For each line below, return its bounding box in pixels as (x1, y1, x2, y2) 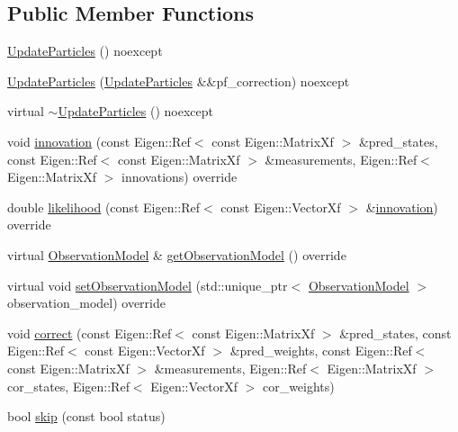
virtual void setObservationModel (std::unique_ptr (7, 275, 288, 294)
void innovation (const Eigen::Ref (7, 131, 191, 150)
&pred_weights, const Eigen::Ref (229, 341, 412, 360)
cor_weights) (262, 376, 335, 395)
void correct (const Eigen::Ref (7, 323, 172, 342)
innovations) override (121, 167, 238, 186)
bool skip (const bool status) (7, 407, 166, 426)
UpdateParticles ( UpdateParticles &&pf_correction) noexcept (7, 71, 350, 90)
